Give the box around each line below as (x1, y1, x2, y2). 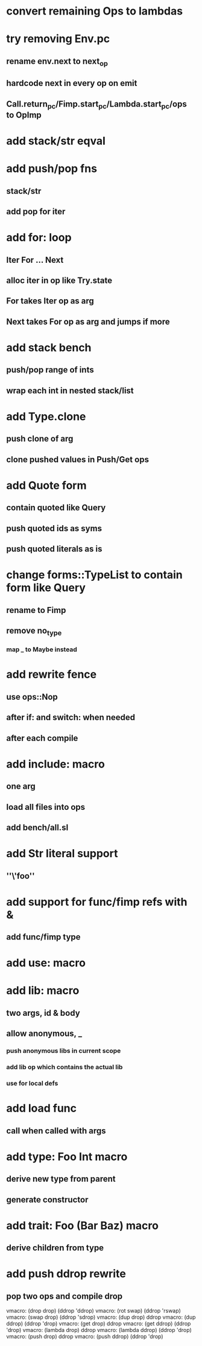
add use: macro (6, 956, 86, 970)
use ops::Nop (6, 692, 58, 702)
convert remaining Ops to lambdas (6, 4, 183, 18)
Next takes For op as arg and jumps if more (6, 316, 170, 327)
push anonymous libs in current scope (6, 1047, 121, 1055)
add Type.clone (6, 409, 86, 423)
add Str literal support (6, 847, 118, 861)
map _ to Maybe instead (6, 645, 77, 654)
